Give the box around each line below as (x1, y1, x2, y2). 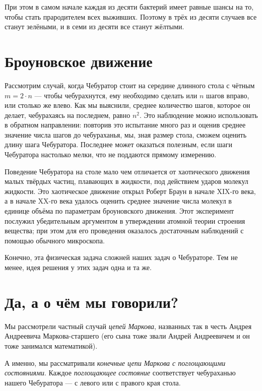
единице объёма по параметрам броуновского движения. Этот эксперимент (5, 206, 234, 216)
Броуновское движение (5, 50, 153, 71)
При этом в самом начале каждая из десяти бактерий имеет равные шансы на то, (5, 2, 254, 12)
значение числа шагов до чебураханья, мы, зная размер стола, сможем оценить (5, 129, 247, 140)
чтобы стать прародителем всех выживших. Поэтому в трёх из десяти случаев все (5, 11, 257, 22)
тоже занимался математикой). (5, 340, 98, 351)
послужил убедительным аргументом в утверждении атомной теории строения (5, 215, 245, 226)
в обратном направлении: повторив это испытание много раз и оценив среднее (5, 119, 246, 130)
